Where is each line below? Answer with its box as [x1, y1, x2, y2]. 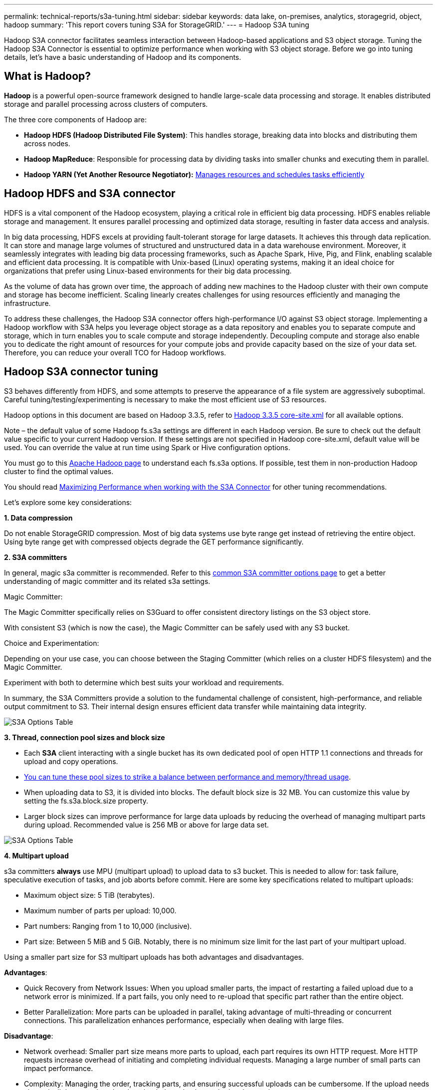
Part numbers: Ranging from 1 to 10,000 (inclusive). [24, 921, 192, 930]
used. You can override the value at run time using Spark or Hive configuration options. [4, 443, 290, 452]
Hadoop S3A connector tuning [4, 365, 159, 378]
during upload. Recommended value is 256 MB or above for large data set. [24, 820, 269, 829]
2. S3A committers [4, 552, 67, 561]
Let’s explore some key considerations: [4, 498, 132, 507]
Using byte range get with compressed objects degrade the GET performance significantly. [4, 537, 304, 546]
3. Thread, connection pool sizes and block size [4, 733, 165, 742]
